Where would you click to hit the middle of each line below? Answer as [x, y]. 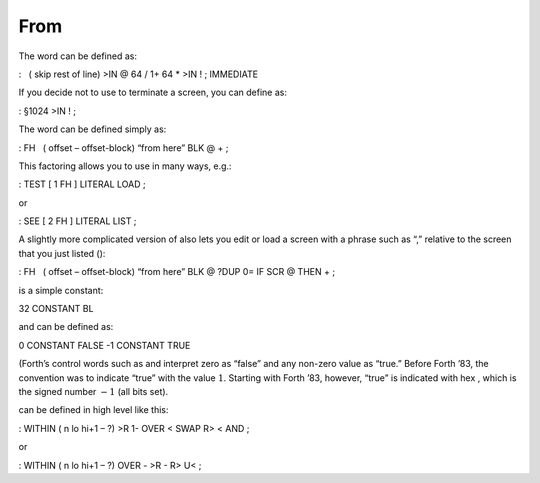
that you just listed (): [62, 253]
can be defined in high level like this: [93, 410]
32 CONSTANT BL [56, 309]
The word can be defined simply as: [92, 129]
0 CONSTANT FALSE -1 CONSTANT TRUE [104, 345]
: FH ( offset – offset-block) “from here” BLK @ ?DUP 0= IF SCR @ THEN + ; [176, 272]
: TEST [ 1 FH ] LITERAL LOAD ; [82, 184]
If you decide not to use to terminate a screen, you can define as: [152, 92]
